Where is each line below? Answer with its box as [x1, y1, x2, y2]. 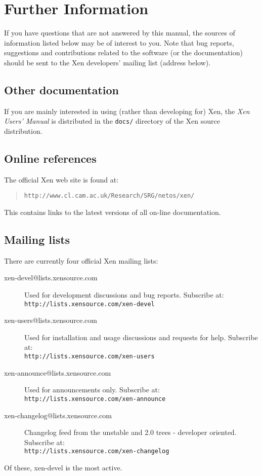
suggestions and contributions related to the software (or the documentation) [4, 47, 243, 58]
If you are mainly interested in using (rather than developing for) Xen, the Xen [4, 105, 250, 116]
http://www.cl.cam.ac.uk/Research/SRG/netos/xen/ [24, 192, 195, 200]
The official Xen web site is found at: [4, 174, 119, 185]
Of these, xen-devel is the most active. [4, 462, 122, 472]
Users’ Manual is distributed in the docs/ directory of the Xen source [4, 116, 220, 126]
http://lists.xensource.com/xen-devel [24, 300, 155, 308]
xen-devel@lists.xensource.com [4, 272, 98, 283]
